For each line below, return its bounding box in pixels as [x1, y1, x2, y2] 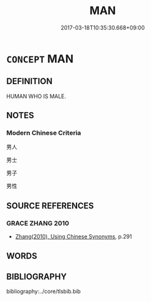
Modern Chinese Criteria [6, 129, 81, 137]
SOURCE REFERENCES [6, 200, 94, 211]
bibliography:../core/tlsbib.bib [6, 288, 81, 295]
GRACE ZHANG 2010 [6, 219, 69, 227]
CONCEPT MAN [6, 51, 74, 66]
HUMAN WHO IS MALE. [6, 93, 66, 100]
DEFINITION [6, 76, 53, 86]
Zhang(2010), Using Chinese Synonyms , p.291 [15, 233, 133, 240]
